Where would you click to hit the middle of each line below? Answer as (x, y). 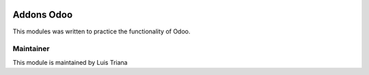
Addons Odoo (43, 15)
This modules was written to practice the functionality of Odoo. (101, 31)
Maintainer (31, 49)
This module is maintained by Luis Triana (70, 62)
